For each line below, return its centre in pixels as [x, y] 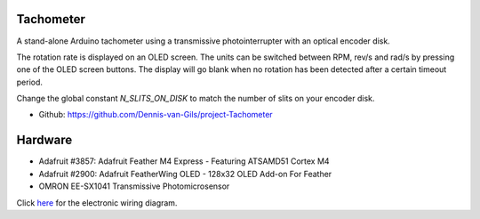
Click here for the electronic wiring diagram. [97, 203]
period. [30, 82]
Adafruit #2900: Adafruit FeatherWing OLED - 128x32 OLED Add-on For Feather [185, 174]
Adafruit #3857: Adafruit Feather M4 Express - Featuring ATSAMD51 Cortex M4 [184, 161]
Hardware [44, 140]
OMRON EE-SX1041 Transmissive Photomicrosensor [134, 186]
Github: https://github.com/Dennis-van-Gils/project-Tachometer [156, 115]
